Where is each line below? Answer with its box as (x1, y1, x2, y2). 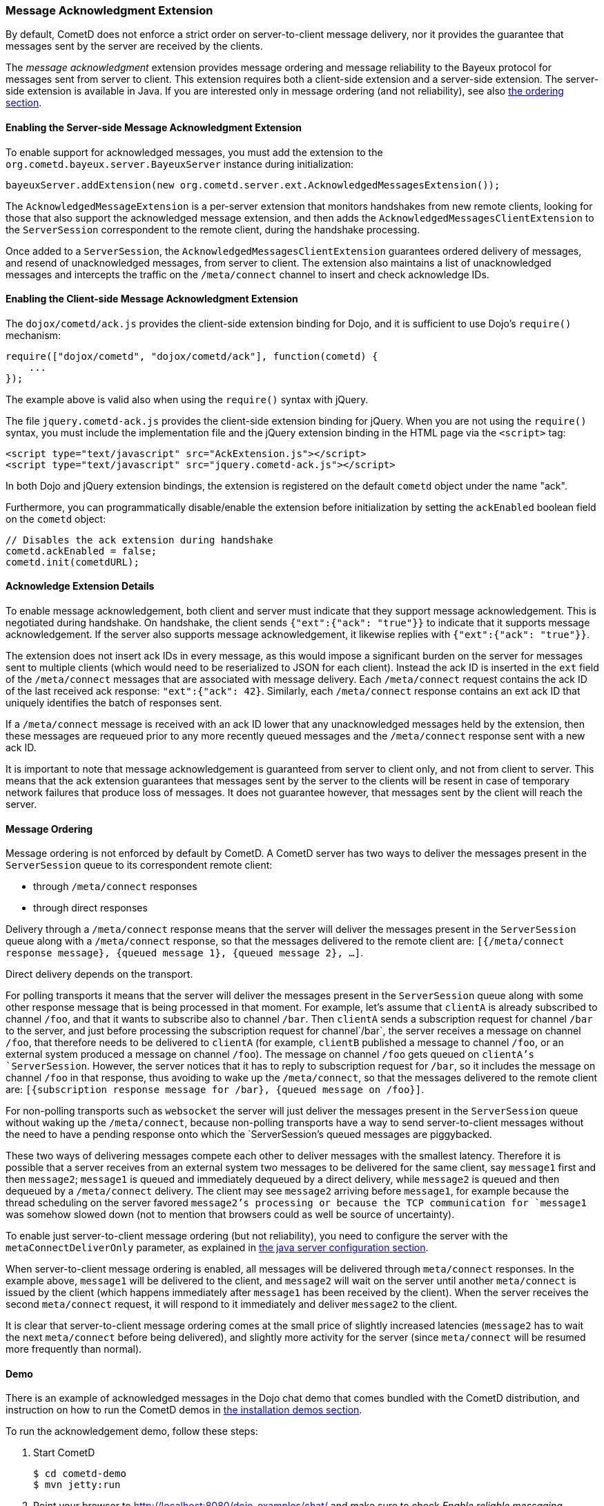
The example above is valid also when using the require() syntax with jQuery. (6, 393, 369, 405)
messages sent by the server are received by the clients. (6, 40, 263, 52)
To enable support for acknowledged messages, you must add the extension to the (6, 146, 383, 158)
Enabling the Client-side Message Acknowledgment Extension (6, 293, 298, 305)
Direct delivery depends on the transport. (6, 968, 193, 981)
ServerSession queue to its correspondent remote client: (6, 859, 273, 871)
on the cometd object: (6, 512, 106, 525)
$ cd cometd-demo (33, 1468, 126, 1480)
